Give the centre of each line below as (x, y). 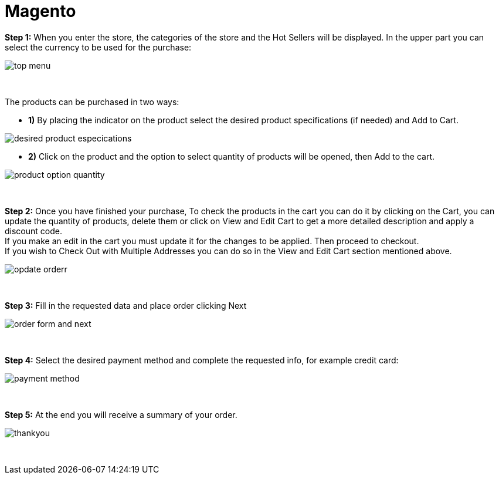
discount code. (33, 231)
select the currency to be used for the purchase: (98, 47)
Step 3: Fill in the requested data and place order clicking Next (126, 305)
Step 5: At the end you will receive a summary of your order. (121, 414)
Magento (40, 11)
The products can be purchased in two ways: (92, 102)
